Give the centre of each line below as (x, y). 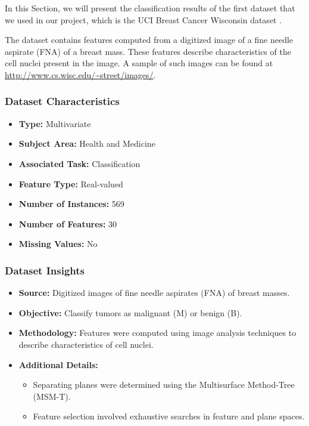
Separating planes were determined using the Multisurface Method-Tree (164, 385)
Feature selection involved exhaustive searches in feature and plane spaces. (169, 416)
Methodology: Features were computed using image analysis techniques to (157, 333)
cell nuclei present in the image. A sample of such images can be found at (139, 63)
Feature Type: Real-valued (71, 183)
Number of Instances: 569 (71, 204)
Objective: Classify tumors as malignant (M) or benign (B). (130, 312)
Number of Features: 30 (68, 223)
